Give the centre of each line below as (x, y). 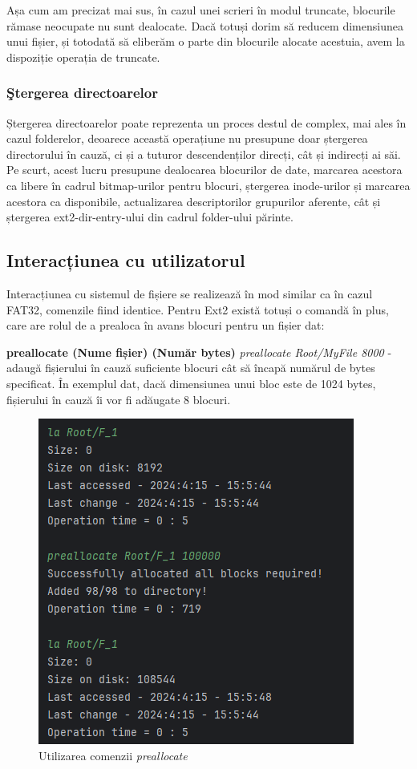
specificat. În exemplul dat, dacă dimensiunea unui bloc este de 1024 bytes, (191, 383)
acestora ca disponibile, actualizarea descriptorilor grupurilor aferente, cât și (194, 201)
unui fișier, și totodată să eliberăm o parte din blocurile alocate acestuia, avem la (206, 41)
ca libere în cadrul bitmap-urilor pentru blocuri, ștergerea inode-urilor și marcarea (208, 185)
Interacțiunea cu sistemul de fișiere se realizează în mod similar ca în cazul (190, 293)
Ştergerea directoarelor (82, 93)
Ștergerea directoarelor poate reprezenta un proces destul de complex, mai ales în (206, 122)
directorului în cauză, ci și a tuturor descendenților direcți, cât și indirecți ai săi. (204, 154)
